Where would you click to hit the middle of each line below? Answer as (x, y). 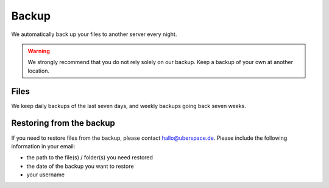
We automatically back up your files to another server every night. (94, 34)
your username (46, 175)
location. (39, 71)
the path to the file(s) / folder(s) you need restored (90, 157)
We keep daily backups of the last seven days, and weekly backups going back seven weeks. (129, 106)
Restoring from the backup (63, 123)
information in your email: (43, 146)
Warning (39, 51)
